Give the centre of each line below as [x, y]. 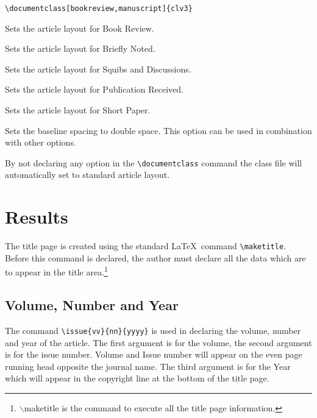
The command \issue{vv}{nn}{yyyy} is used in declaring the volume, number [153, 330]
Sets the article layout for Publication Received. [94, 89]
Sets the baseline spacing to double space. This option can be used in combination [158, 130]
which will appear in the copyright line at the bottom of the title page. [137, 378]
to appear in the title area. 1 [56, 271]
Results [37, 217]
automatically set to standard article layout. [87, 175]
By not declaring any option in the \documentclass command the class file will [154, 162]
